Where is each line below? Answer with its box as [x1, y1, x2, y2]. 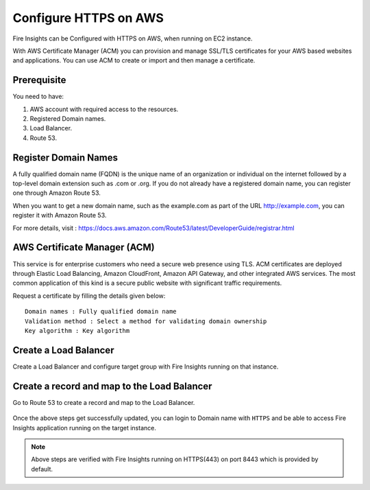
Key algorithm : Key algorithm [25, 327, 130, 334]
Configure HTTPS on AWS [12, 10, 164, 25]
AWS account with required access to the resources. [29, 105, 179, 113]
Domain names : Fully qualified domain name [25, 307, 177, 316]
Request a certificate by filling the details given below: [12, 292, 166, 300]
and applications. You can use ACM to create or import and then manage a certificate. [12, 56, 256, 65]
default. [31, 465, 53, 473]
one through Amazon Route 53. [12, 189, 101, 197]
